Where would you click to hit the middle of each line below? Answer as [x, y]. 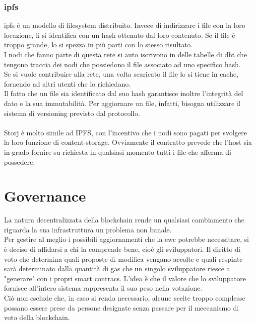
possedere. [20, 162]
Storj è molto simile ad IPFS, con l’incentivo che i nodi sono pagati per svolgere [126, 132]
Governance [45, 196]
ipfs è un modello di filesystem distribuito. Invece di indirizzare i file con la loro [125, 25]
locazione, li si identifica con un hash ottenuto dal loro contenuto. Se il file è [120, 35]
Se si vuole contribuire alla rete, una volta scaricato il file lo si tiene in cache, [121, 74]
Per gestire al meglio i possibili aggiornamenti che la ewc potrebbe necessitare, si [127, 239]
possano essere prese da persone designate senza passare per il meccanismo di [122, 307]
